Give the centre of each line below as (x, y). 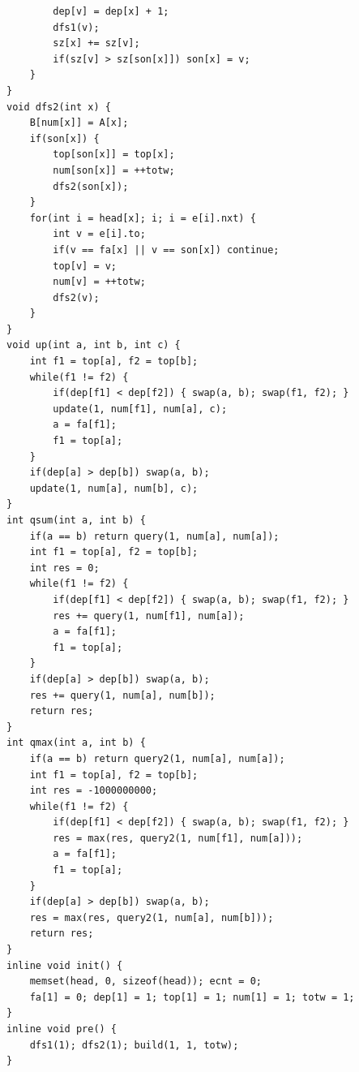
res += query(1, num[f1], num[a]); (149, 616)
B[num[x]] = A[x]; (79, 123)
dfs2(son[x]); (91, 186)
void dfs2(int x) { (59, 107)
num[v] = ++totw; (99, 282)
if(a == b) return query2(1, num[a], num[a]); (157, 758)
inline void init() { (65, 965)
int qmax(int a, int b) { (76, 743)
